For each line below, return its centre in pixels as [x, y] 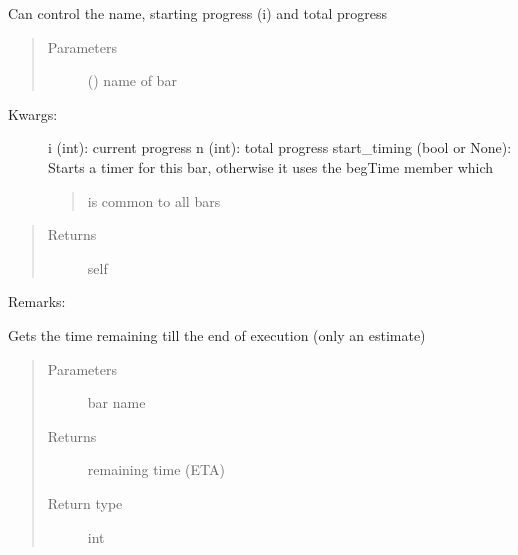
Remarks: [37, 301]
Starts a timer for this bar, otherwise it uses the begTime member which [271, 166]
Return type [85, 502]
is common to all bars [154, 200]
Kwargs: [33, 113]
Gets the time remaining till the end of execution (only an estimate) [217, 334]
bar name [116, 402]
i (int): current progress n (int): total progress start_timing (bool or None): [280, 147]
